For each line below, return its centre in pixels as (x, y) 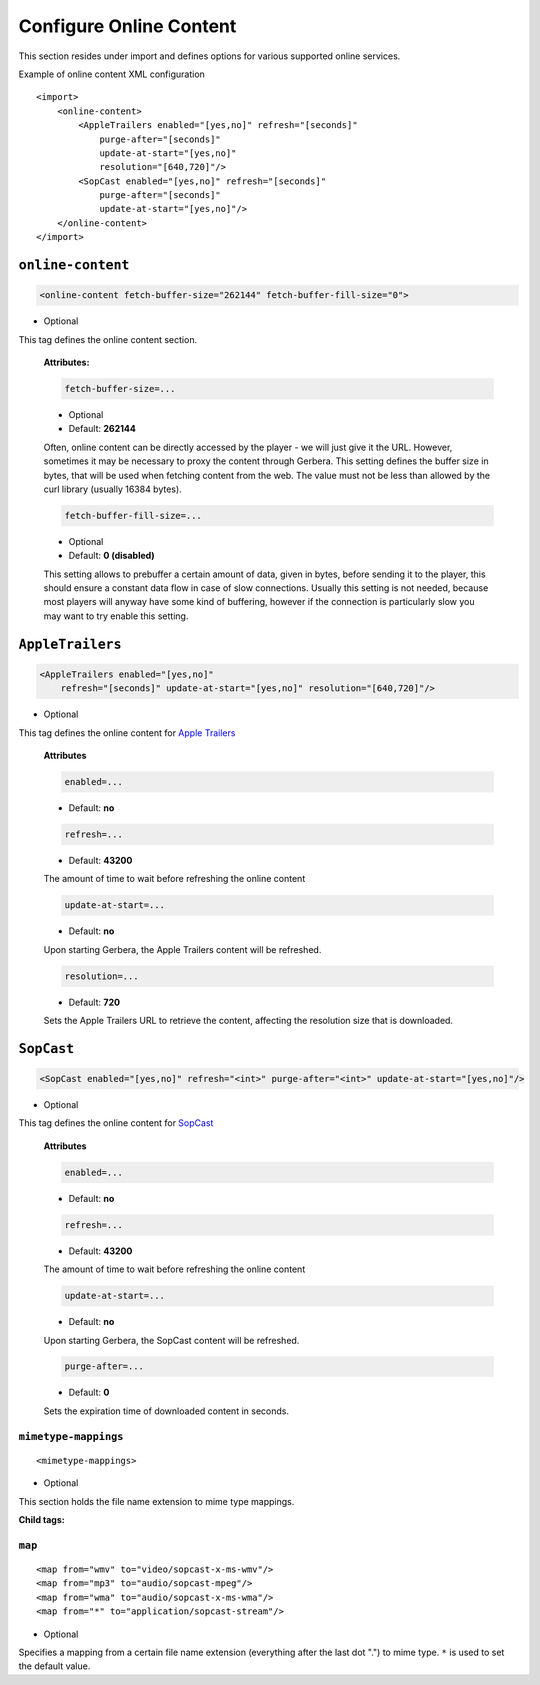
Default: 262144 (102, 429)
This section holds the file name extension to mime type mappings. (156, 1501)
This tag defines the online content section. (108, 339)
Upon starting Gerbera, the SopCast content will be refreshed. (171, 1340)
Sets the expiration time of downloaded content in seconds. (166, 1411)
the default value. (54, 1666)
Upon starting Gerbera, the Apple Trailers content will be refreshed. (182, 949)
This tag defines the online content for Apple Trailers (127, 732)
